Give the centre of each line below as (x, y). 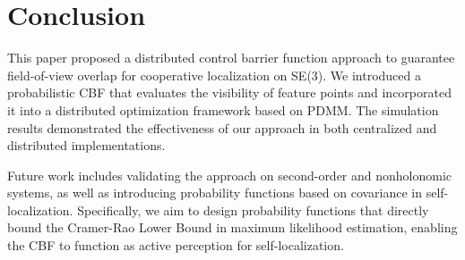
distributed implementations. (86, 145)
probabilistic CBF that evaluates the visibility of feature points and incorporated (229, 92)
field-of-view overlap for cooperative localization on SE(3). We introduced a (214, 75)
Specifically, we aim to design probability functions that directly (253, 210)
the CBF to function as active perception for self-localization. (176, 245)
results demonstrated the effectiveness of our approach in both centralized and (222, 127)
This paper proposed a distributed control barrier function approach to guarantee (231, 58)
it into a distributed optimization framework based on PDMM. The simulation (223, 109)
